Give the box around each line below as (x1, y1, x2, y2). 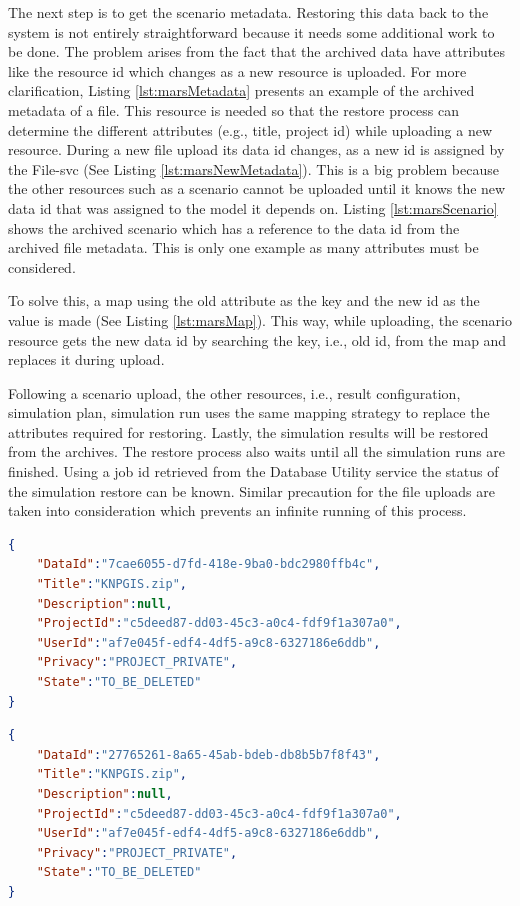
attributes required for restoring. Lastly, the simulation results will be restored (8, 421, 489, 442)
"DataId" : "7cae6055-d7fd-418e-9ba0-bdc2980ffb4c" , (36, 557, 381, 572)
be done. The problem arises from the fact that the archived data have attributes (8, 41, 506, 62)
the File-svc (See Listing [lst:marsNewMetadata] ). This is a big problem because (8, 158, 499, 179)
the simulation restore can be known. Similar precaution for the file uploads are (8, 480, 495, 501)
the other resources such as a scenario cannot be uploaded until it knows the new (8, 178, 506, 199)
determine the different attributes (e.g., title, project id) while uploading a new (8, 119, 493, 140)
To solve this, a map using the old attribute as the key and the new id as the (8, 290, 480, 311)
